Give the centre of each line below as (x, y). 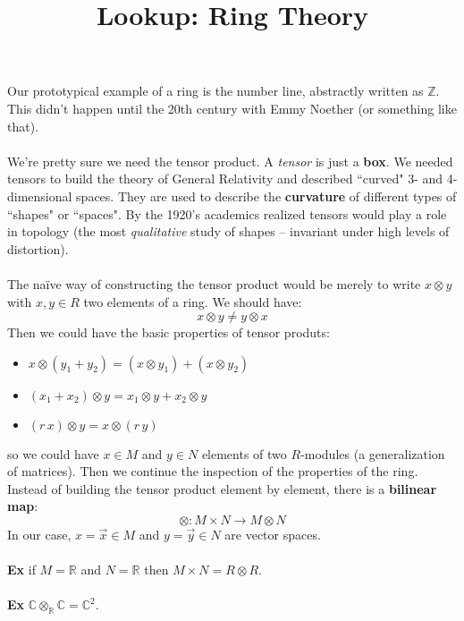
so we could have (53, 453)
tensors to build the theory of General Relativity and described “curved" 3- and (225, 179)
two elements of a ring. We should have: (193, 301)
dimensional (40, 196)
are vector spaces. (273, 535)
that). (23, 126)
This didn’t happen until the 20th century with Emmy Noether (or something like (232, 108)
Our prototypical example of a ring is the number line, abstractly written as (215, 91)
